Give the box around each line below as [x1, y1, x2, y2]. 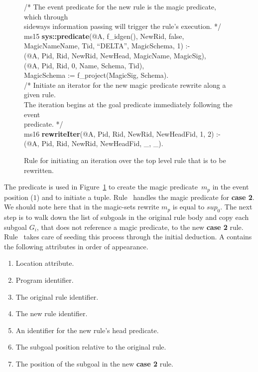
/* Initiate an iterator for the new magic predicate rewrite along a [24, 79, 226, 90]
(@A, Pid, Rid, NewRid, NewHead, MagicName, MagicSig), [24, 50, 206, 60]
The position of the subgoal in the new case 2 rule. [15, 358, 173, 369]
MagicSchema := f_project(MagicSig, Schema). [24, 70, 169, 80]
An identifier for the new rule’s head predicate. [15, 325, 159, 335]
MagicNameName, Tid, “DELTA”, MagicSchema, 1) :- [24, 40, 190, 51]
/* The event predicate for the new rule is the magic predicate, [24, 1, 216, 11]
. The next [220, 201, 253, 212]
